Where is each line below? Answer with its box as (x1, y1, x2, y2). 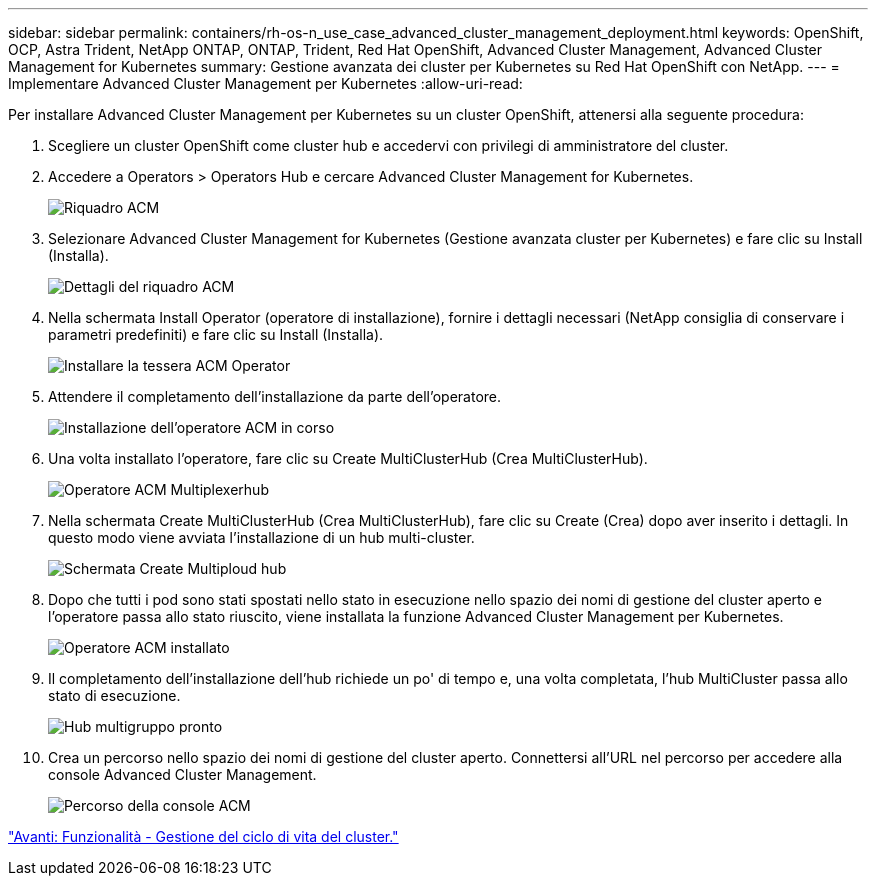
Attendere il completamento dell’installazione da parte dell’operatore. (48, 388, 502, 405)
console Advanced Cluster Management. (48, 766, 317, 783)
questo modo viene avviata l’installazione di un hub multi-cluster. (48, 529, 475, 546)
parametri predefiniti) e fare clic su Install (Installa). (48, 326, 384, 343)
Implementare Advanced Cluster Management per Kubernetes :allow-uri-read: (8, 75, 523, 92)
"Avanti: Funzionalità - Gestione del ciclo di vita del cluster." (8, 828, 399, 845)
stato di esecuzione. (48, 687, 181, 704)
